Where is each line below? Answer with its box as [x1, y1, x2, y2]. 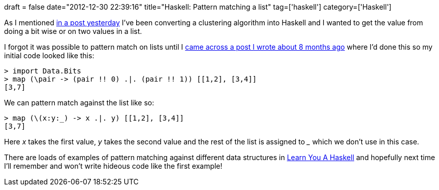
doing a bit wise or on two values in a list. [4, 27, 142, 35]
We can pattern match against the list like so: [4, 98, 154, 107]
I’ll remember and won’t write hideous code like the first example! [4, 162, 223, 170]
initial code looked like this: [4, 51, 95, 60]
